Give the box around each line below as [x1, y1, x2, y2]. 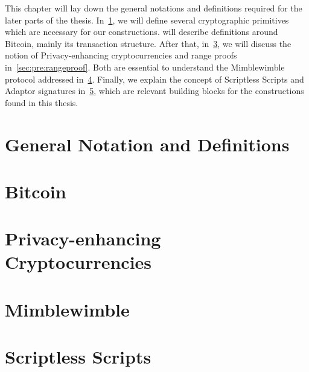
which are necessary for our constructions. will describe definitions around [5, 25, 278, 38]
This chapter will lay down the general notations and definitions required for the [5, 2, 302, 14]
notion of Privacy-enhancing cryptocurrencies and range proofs [5, 49, 237, 61]
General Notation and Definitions [5, 131, 290, 156]
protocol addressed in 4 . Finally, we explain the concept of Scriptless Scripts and [5, 72, 304, 85]
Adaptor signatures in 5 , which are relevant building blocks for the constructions [5, 84, 304, 97]
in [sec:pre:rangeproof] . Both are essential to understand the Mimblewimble [5, 60, 285, 73]
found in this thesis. [5, 96, 78, 109]
